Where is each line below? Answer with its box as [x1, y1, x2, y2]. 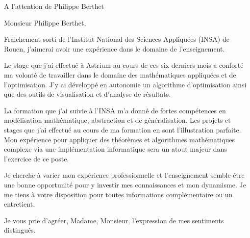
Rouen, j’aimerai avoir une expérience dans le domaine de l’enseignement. [4, 43, 225, 53]
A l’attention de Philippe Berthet [4, 1, 104, 11]
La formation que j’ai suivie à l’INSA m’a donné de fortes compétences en [4, 105, 226, 115]
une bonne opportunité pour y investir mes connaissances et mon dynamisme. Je [4, 179, 246, 189]
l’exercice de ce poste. [4, 153, 69, 163]
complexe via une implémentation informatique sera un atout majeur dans [4, 144, 227, 154]
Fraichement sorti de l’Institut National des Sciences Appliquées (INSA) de [4, 34, 229, 44]
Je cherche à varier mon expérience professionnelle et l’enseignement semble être [4, 170, 245, 180]
